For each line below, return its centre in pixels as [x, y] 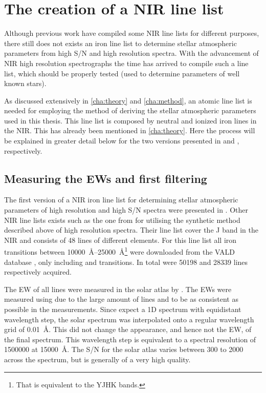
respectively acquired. [38, 272]
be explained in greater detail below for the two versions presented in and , [122, 141]
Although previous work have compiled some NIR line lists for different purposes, [132, 33]
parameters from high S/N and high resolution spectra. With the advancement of [131, 53]
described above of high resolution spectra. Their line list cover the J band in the [131, 230]
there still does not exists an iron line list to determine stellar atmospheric [120, 43]
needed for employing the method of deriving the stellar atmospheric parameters [130, 110]
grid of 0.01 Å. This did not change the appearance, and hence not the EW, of [128, 329]
